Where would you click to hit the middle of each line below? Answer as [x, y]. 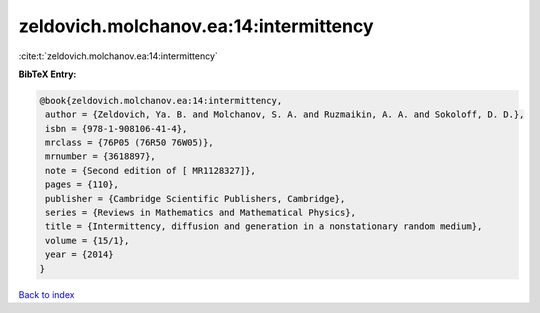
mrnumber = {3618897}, [101, 156]
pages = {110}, [82, 184]
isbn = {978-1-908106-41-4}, [116, 128]
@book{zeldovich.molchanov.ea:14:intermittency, [161, 100]
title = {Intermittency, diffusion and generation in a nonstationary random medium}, [264, 226]
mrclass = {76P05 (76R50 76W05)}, [129, 143]
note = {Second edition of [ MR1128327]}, [151, 170]
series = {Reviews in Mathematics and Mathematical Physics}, [201, 213]
